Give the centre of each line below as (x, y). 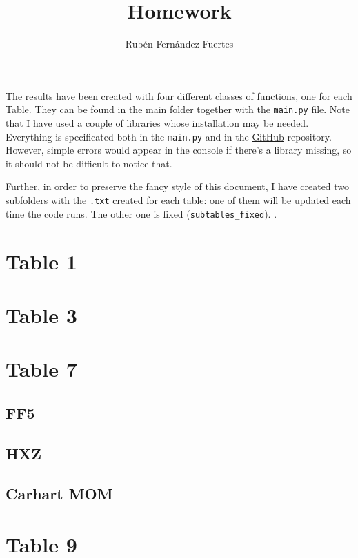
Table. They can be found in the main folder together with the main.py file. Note (178, 109)
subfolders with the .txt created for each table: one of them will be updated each (178, 200)
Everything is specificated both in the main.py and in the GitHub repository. (169, 136)
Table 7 (41, 369)
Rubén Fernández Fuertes (179, 44)
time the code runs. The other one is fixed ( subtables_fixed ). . (141, 213)
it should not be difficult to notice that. (89, 163)
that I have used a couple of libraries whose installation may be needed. (157, 122)
